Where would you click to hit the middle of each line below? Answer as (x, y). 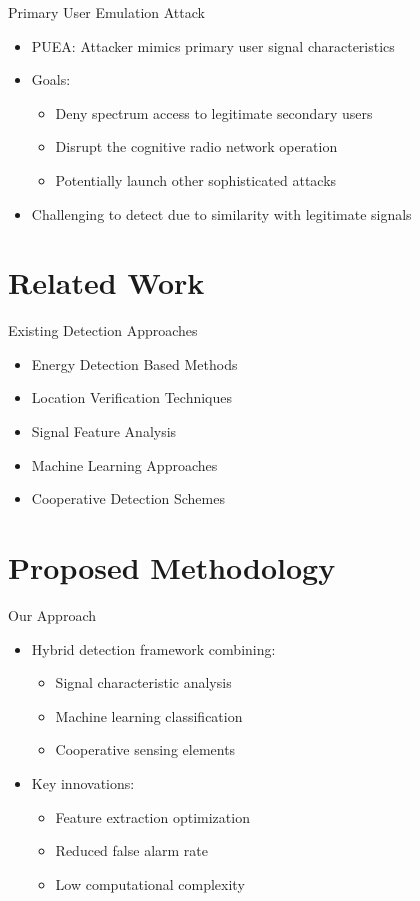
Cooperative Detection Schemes (128, 498)
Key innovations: (83, 782)
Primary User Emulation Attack (106, 12)
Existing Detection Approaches (103, 330)
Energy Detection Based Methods (134, 363)
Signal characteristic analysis (143, 682)
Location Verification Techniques (132, 397)
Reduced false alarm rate (131, 850)
